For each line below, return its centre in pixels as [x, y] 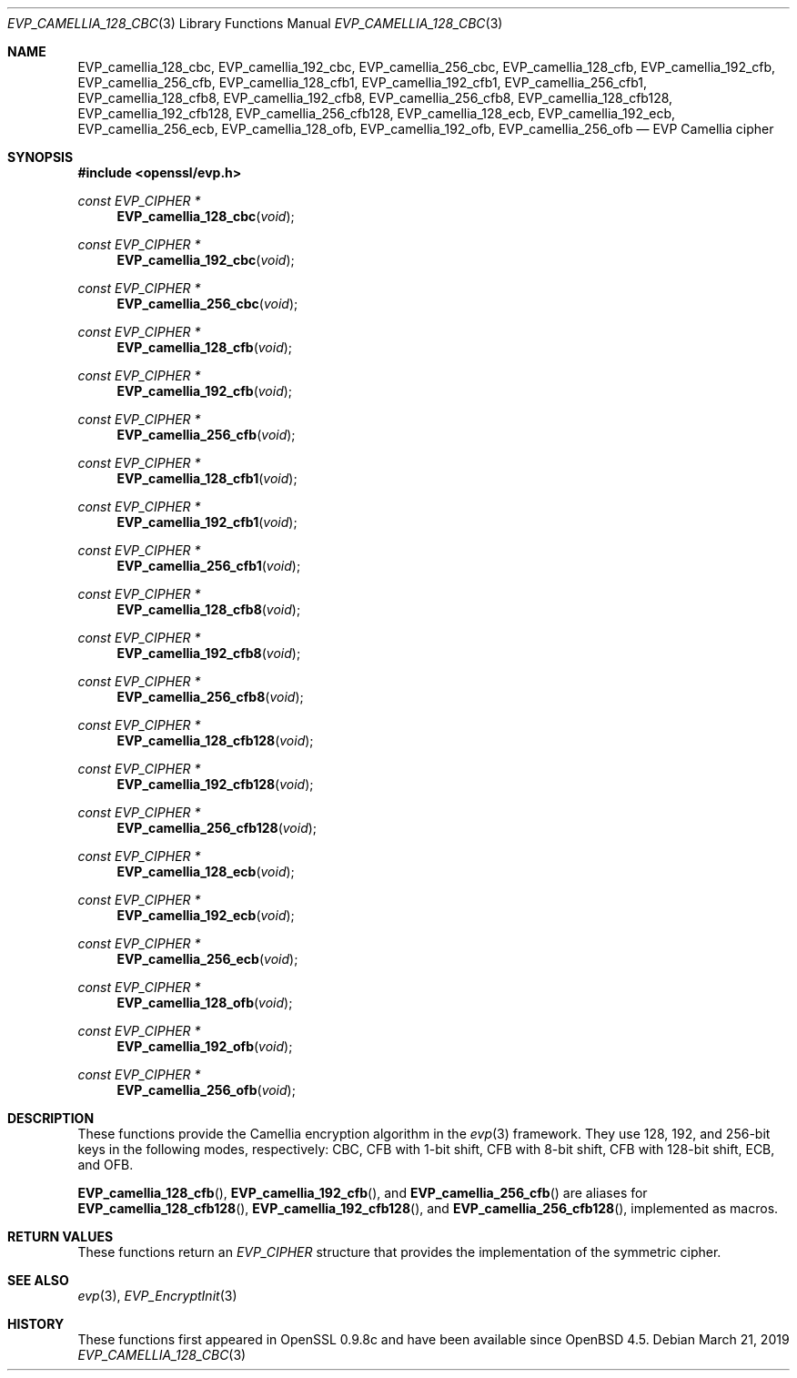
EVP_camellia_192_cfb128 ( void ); [215, 784]
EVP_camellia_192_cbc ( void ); [206, 260]
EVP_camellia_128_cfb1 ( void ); [207, 478]
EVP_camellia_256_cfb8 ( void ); [210, 697]
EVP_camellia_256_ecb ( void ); [207, 959]
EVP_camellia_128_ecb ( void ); [206, 871]
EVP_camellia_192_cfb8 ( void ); [209, 653]
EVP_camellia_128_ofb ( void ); [205, 1003]
